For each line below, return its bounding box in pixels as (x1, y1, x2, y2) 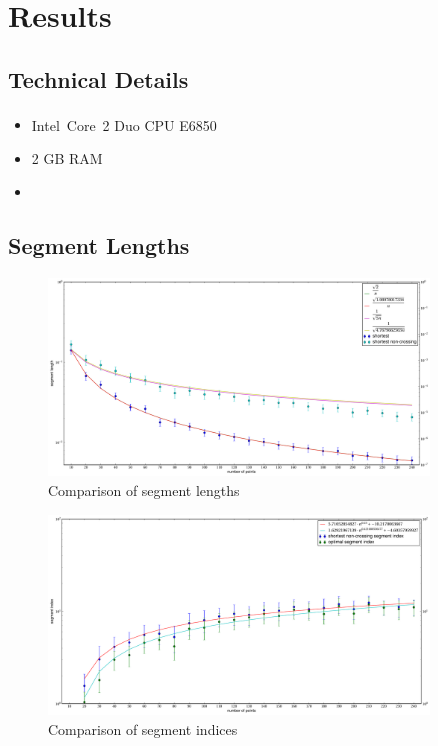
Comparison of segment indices (48, 718, 238, 739)
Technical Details (8, 63, 189, 94)
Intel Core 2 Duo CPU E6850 (31, 114, 217, 135)
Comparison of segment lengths (48, 480, 240, 501)
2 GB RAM (31, 147, 103, 168)
